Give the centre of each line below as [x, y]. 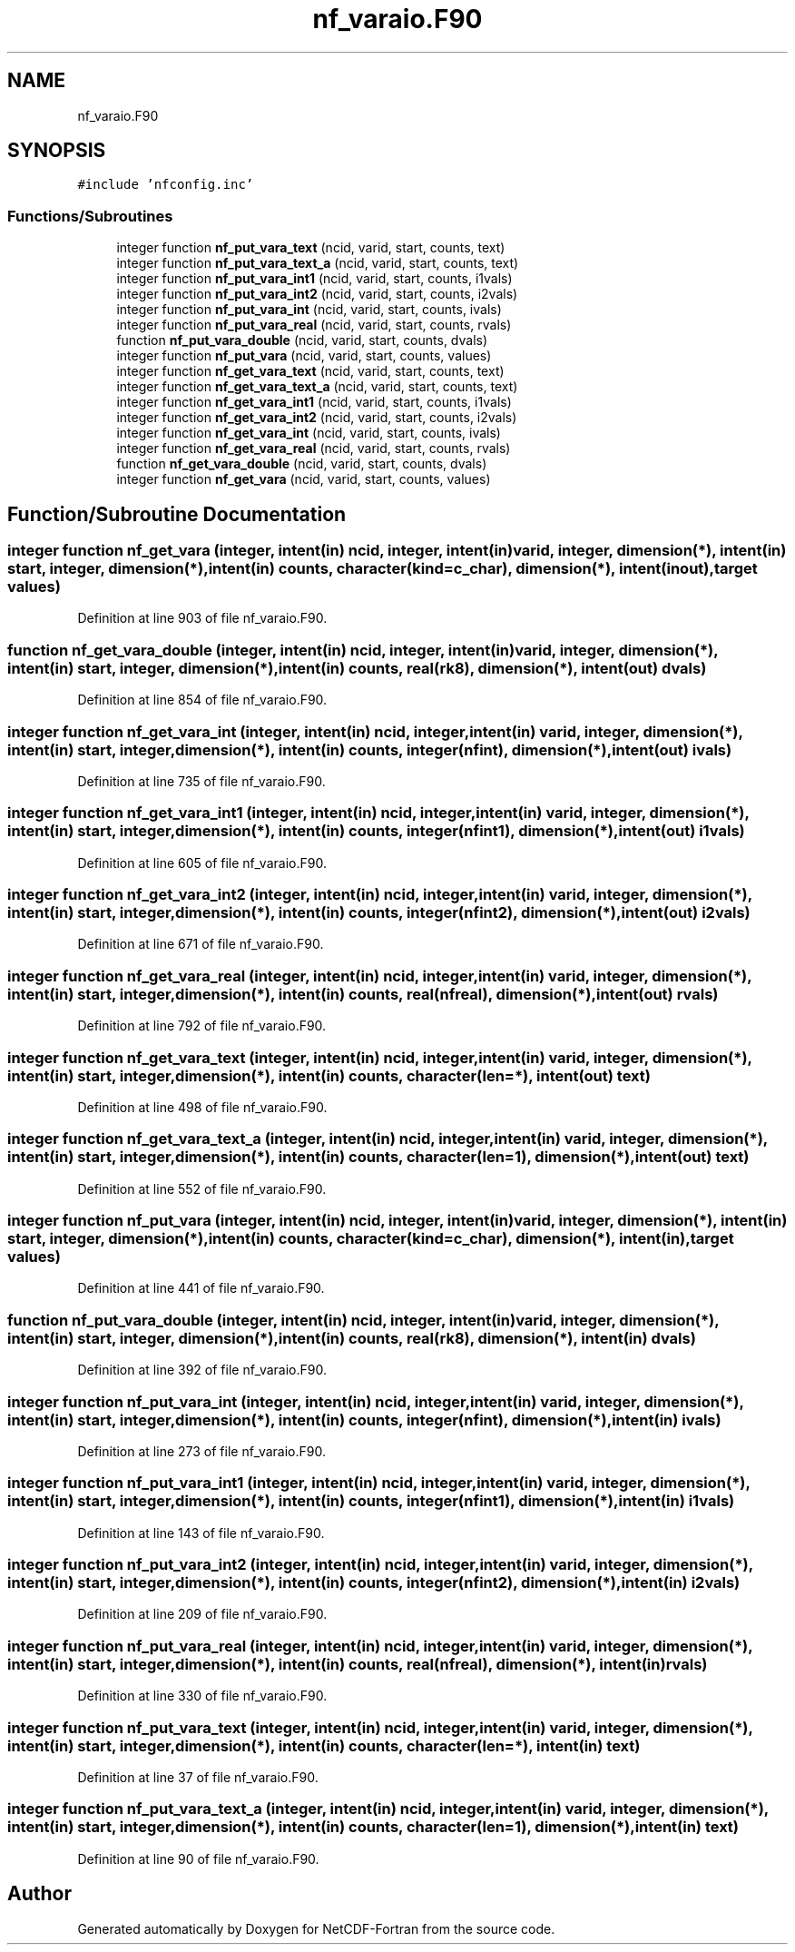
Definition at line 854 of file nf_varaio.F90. [202, 700]
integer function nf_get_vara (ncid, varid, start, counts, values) [304, 479]
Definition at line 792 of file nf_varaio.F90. [202, 1026]
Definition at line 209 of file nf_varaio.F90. [202, 1614]
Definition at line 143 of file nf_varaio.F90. [201, 1533]
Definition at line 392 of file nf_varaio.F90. [202, 1370]
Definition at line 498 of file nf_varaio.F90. [202, 1107]
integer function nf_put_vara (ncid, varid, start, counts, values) [304, 356]
